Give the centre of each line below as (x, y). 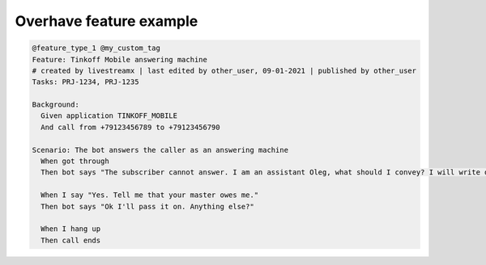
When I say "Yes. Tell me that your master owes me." (150, 195)
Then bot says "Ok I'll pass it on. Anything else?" (147, 206)
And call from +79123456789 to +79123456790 (130, 127)
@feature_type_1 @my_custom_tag (96, 48)
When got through (75, 161)
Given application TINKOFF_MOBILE (109, 116)
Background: (56, 105)
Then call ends (71, 240)
